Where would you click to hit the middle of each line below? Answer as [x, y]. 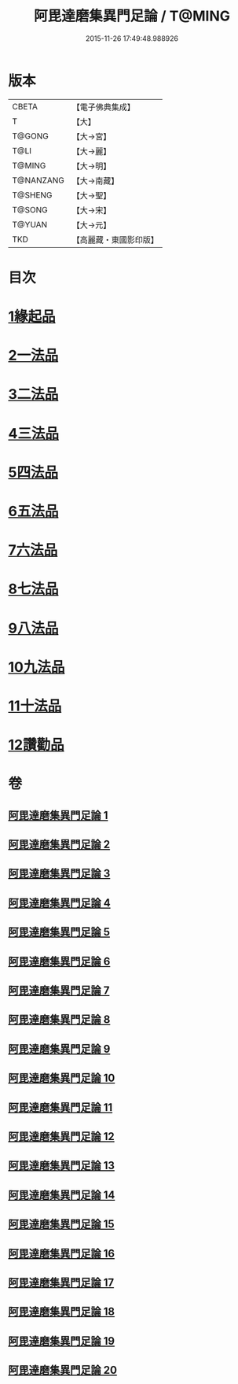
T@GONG [30, 136]
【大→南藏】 [95, 180]
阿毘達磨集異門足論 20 [63, 1370]
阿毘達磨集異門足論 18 [62, 1312]
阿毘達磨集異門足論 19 [62, 1341]
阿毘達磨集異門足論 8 [59, 1020]
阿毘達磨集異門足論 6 [59, 961]
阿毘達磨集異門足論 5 [59, 932]
